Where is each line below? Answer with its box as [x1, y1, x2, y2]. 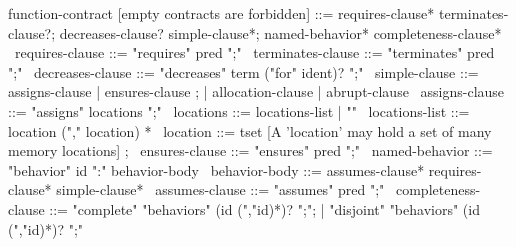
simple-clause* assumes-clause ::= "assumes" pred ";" [56, 179, 385, 200]
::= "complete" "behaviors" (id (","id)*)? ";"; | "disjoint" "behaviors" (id [49, 198, 480, 219]
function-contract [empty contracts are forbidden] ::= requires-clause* [8, 3, 435, 23]
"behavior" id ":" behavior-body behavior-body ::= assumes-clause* [8, 159, 425, 180]
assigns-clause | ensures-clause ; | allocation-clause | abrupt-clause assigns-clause [8, 81, 505, 102]
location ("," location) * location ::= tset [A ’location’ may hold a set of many [8, 120, 492, 141]
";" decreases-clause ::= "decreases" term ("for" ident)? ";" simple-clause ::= [8, 61, 479, 82]
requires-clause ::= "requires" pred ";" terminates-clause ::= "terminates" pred [14, 42, 495, 63]
